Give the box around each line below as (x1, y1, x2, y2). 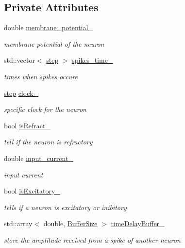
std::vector (4, 55, 35, 65)
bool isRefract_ (4, 120, 50, 130)
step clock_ (4, 88, 38, 98)
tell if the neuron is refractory (4, 137, 93, 147)
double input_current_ (4, 153, 73, 163)
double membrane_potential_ (4, 22, 94, 33)
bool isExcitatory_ (4, 186, 60, 196)
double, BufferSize (43, 218, 98, 229)
